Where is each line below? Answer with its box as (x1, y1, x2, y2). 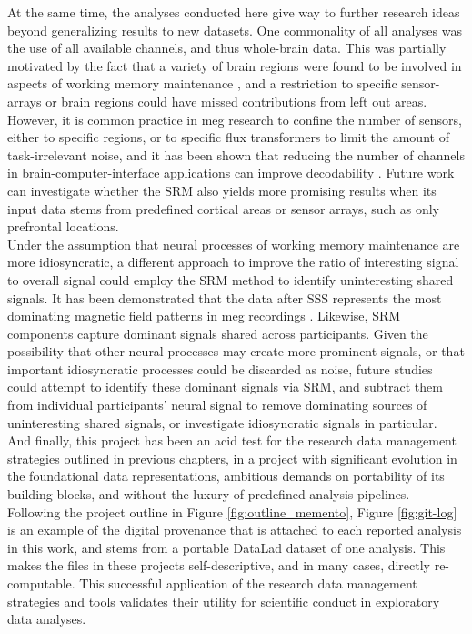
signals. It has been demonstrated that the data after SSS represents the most (7, 288, 442, 307)
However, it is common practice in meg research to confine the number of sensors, (7, 109, 462, 128)
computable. (7, 574, 75, 592)
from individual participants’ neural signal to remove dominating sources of (7, 395, 427, 414)
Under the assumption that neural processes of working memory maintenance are (7, 234, 460, 253)
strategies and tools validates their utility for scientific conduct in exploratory (7, 591, 440, 610)
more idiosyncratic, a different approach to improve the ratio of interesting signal (7, 252, 459, 271)
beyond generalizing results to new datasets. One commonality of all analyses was (7, 20, 462, 39)
